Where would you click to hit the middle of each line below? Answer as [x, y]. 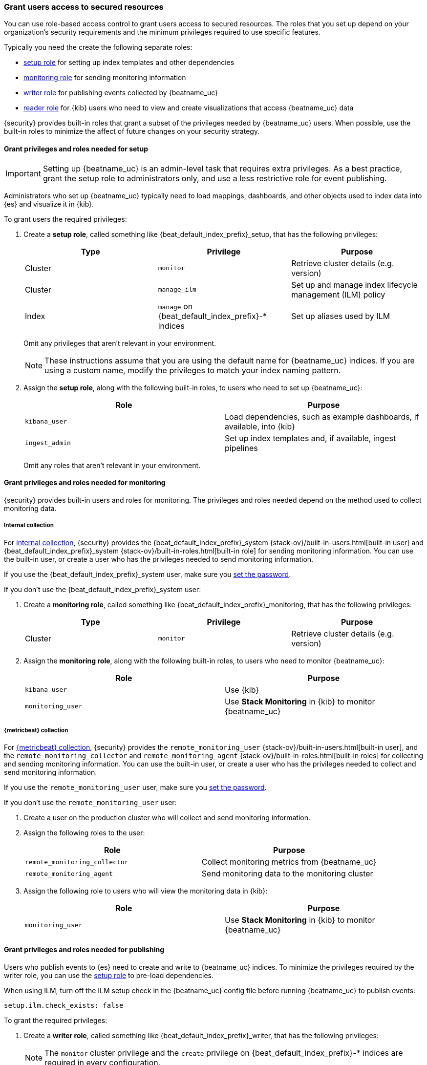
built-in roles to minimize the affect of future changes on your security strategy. [132, 131]
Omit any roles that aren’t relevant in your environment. [112, 465]
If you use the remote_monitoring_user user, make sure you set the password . [135, 788]
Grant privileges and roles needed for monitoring [85, 483]
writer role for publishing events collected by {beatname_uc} [121, 93]
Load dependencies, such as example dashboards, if [322, 416]
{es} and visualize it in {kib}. [49, 204]
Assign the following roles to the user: [84, 833]
